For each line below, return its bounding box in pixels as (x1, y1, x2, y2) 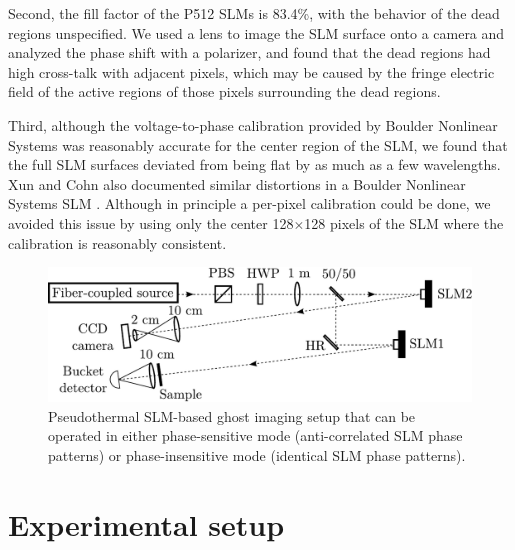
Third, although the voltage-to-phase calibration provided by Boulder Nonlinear (8, 114, 498, 135)
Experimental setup (8, 503, 285, 544)
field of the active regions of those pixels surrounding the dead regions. (8, 81, 441, 102)
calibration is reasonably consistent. (8, 232, 227, 253)
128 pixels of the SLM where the (304, 212, 504, 233)
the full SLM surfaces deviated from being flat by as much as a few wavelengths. (8, 154, 501, 175)
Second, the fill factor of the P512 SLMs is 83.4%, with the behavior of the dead (8, 3, 500, 23)
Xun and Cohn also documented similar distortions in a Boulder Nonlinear (8, 173, 466, 194)
